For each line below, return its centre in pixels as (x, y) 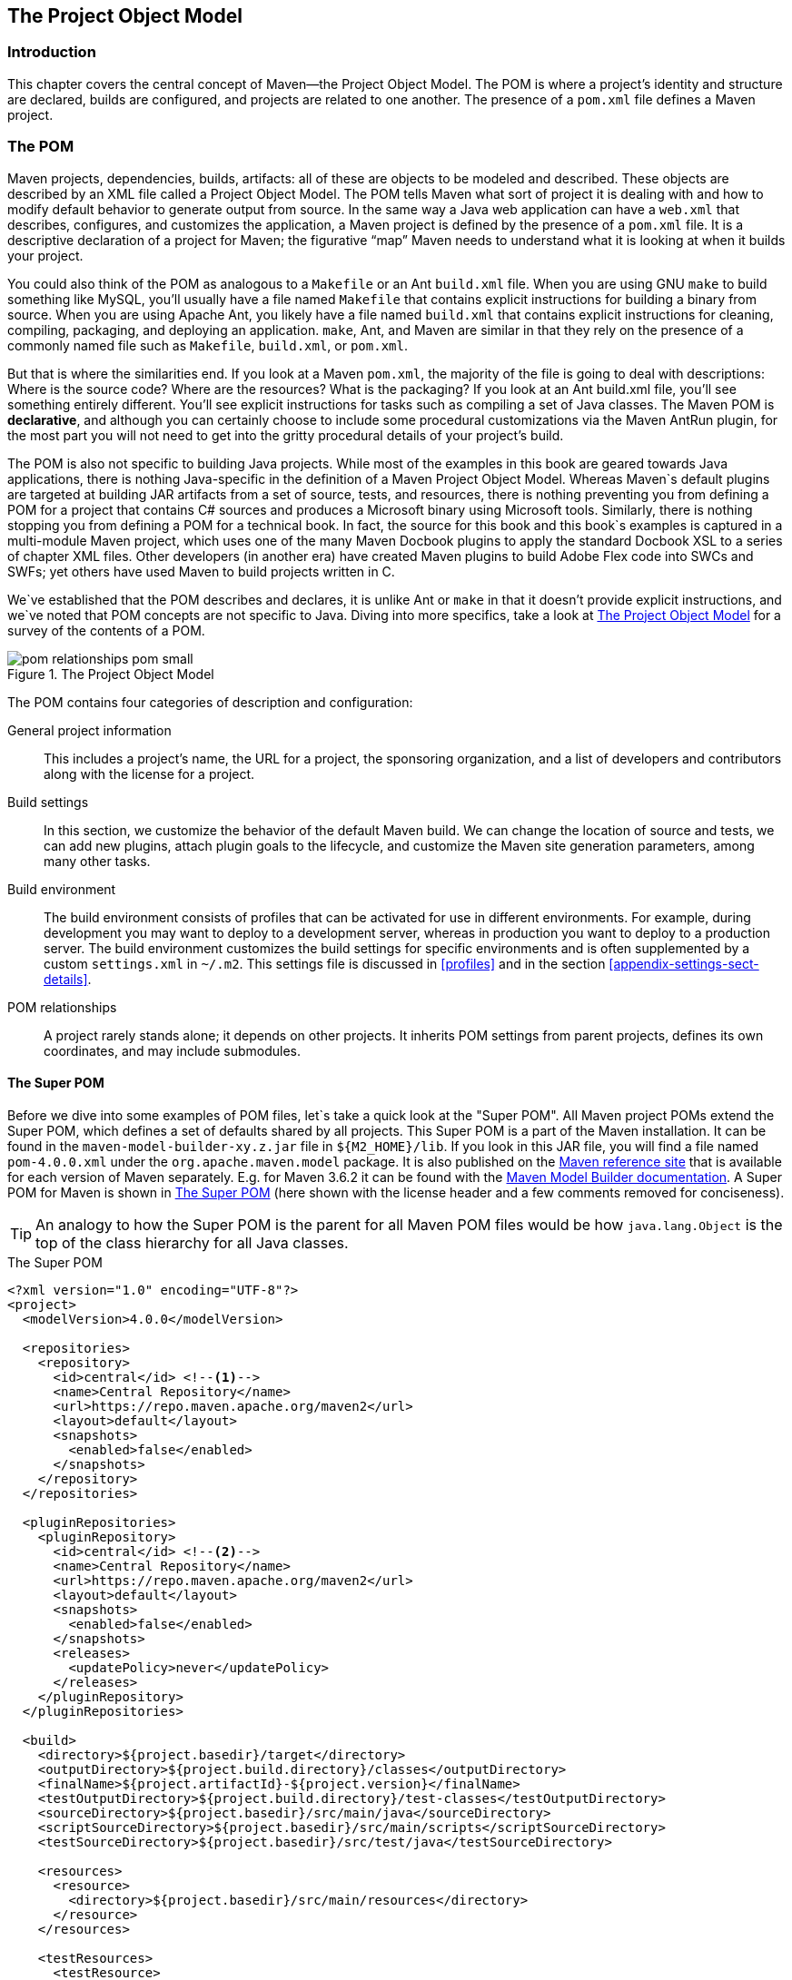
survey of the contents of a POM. (106, 630)
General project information (89, 730)
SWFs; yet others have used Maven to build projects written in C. (201, 571)
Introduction (52, 52)
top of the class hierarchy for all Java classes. (192, 1242)
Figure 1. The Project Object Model (111, 674)
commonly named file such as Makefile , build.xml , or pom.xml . (208, 345)
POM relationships (62, 1007)
